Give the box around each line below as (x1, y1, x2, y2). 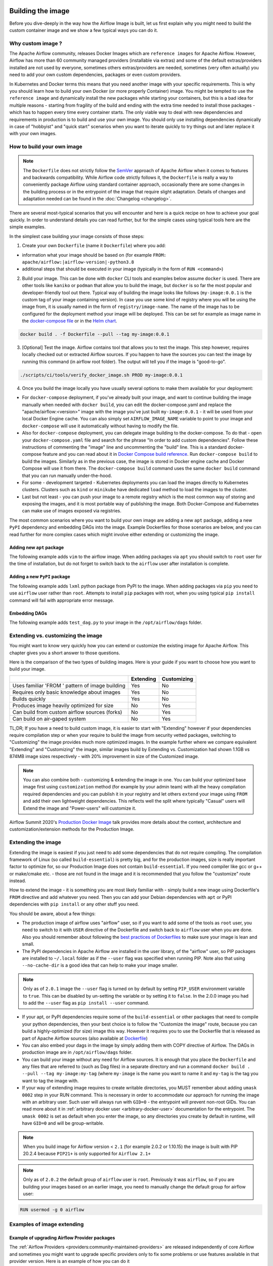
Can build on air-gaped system (12, 715, 86, 722)
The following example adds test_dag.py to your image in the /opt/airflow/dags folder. (9, 619, 202, 625)
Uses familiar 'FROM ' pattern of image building (12, 682, 126, 689)
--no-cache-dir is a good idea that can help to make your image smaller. (22, 962, 178, 968)
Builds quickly (12, 695, 46, 702)
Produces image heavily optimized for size (12, 702, 114, 709)
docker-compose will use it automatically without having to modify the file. (22, 423, 179, 429)
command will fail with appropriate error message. (9, 597, 114, 603)
